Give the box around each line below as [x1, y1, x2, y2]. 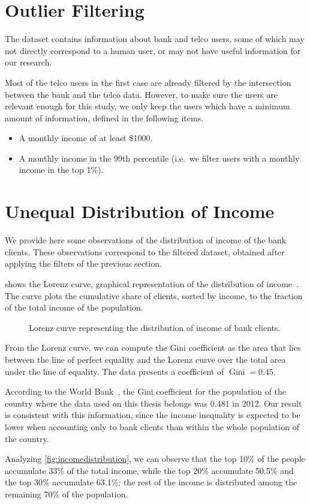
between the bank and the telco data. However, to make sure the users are [5, 88, 278, 100]
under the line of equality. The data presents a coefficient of [5, 365, 224, 377]
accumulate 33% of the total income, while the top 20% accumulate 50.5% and [5, 464, 294, 476]
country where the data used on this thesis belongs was [5, 396, 208, 409]
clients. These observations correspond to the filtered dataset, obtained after [5, 245, 285, 258]
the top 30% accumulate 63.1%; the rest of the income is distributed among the [5, 476, 297, 488]
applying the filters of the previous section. [5, 257, 162, 270]
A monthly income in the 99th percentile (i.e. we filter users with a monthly [19, 151, 300, 164]
